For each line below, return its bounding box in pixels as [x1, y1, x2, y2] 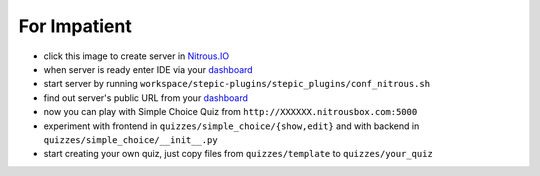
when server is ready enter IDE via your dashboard [43, 63, 254, 75]
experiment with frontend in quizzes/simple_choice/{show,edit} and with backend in [43, 120, 420, 132]
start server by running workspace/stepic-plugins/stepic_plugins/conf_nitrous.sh [43, 78, 430, 90]
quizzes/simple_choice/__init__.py [43, 134, 219, 145]
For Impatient [18, 15, 132, 37]
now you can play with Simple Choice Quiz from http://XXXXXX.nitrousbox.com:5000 [43, 106, 418, 118]
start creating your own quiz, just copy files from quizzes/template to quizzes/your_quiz [43, 148, 434, 160]
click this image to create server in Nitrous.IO [43, 50, 230, 62]
